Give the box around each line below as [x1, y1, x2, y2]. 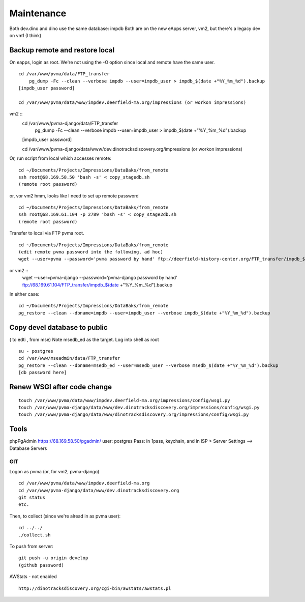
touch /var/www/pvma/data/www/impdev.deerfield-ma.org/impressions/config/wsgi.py [18, 397, 230, 403]
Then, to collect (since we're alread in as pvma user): [9, 513, 121, 519]
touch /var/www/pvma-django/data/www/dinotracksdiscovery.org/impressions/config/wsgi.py [18, 412, 249, 417]
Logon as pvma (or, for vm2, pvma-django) [9, 468, 100, 474]
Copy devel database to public [9, 323, 108, 332]
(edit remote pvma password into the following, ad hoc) [18, 249, 164, 255]
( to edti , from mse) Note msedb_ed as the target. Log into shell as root [9, 336, 160, 342]
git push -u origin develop [18, 555, 88, 561]
